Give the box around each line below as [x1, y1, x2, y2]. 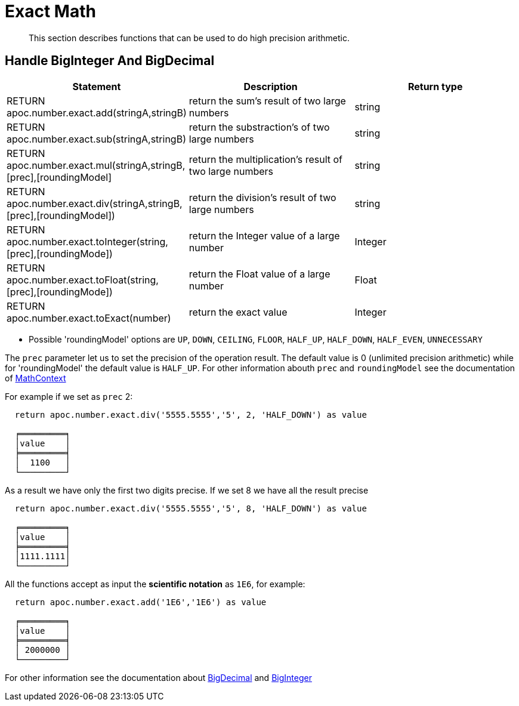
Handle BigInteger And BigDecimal [5, 53, 215, 69]
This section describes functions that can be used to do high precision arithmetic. [29, 32, 350, 43]
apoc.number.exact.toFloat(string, [7, 273, 159, 286]
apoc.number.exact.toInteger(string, [7, 235, 168, 248]
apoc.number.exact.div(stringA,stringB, [7, 197, 183, 209]
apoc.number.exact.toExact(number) [7, 312, 171, 324]
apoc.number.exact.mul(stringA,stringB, [7, 159, 186, 171]
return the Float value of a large [189, 267, 330, 280]
